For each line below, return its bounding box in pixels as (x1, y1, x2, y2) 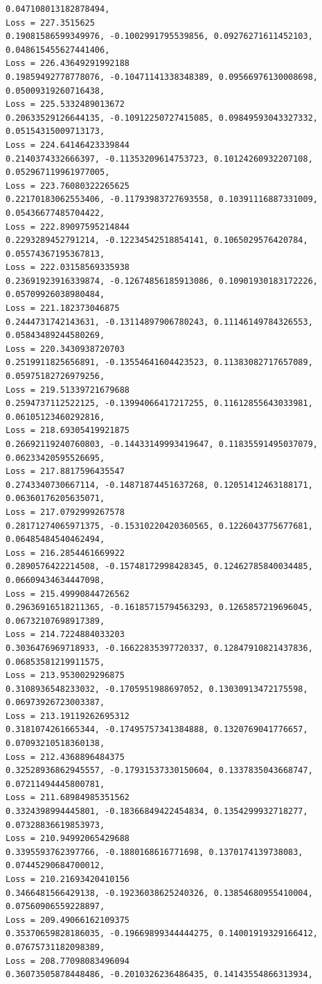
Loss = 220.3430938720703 (6, 343, 125, 354)
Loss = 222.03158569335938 (6, 262, 129, 273)
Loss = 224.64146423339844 (6, 139, 129, 150)
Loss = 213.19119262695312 (6, 711, 129, 721)
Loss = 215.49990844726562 (6, 588, 129, 599)
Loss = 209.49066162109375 (6, 915, 129, 925)
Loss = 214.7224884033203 (6, 629, 125, 640)
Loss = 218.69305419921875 (6, 425, 129, 436)
